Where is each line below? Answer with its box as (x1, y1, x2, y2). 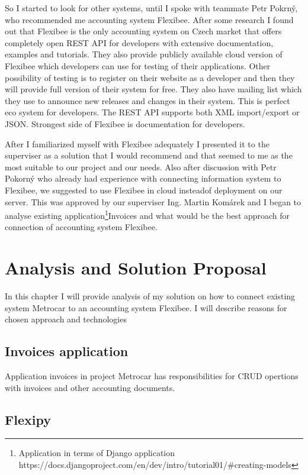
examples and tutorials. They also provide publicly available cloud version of (5, 48, 283, 60)
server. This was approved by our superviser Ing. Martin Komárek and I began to (5, 195, 301, 208)
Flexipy (5, 410, 51, 428)
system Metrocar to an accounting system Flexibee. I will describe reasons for (5, 301, 287, 314)
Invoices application (5, 342, 129, 360)
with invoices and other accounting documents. (5, 381, 175, 393)
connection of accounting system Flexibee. (5, 221, 158, 233)
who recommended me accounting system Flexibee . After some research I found (5, 13, 294, 25)
